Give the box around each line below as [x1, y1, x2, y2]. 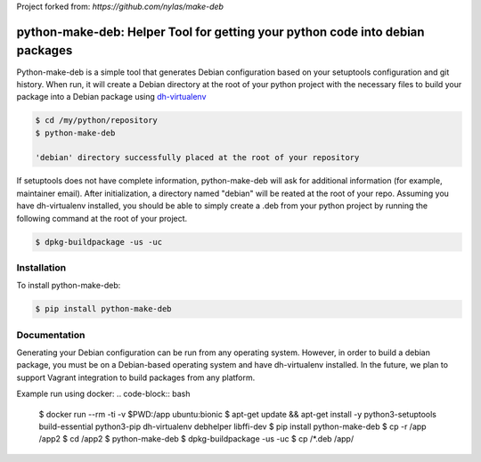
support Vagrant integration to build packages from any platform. [16, 372, 256, 383]
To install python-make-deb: [16, 280, 121, 291]
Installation [16, 261, 67, 273]
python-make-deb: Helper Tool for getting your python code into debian [16, 24, 425, 39]
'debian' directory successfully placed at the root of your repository [35, 152, 360, 163]
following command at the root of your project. [16, 213, 188, 223]
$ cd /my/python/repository [35, 116, 158, 126]
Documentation [16, 328, 86, 341]
